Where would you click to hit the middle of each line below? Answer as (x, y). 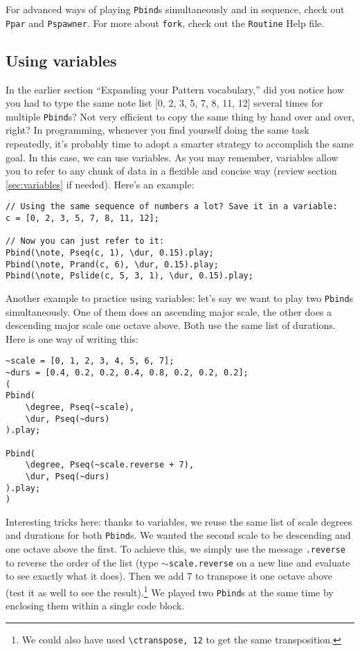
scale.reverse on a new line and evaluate (259, 562)
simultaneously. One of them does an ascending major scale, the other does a (169, 311)
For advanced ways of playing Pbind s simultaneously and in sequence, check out (175, 9)
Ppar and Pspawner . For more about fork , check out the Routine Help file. (165, 23)
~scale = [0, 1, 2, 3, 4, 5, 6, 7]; (90, 361)
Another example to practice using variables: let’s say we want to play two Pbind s (180, 297)
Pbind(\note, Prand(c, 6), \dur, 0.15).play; (112, 264)
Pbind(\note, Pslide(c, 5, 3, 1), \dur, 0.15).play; (129, 276)
